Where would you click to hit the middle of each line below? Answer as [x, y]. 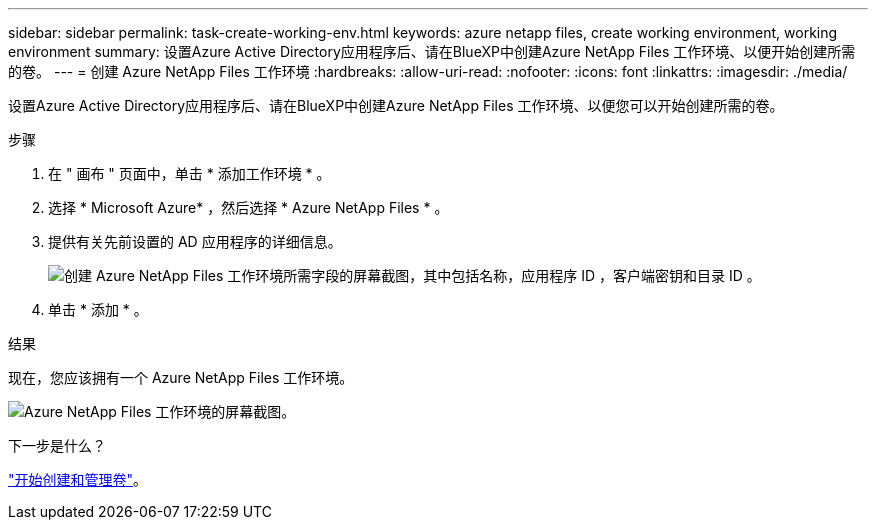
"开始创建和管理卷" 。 [78, 479]
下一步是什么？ [57, 445]
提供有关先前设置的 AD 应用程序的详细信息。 [195, 241]
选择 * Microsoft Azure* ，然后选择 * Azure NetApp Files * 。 [248, 207]
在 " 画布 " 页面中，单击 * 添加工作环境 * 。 [189, 173]
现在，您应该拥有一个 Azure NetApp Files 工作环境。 [181, 377]
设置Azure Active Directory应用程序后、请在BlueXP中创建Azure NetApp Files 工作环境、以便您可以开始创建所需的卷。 [396, 105]
